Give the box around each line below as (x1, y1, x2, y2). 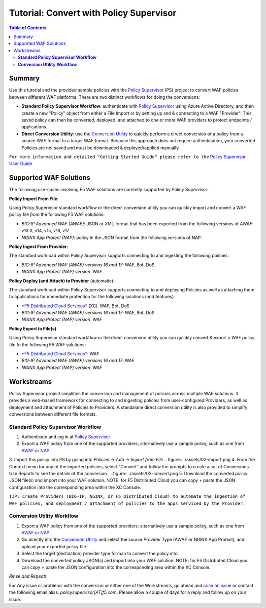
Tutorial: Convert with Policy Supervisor (9, 7, 177, 18)
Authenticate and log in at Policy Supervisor (21, 434, 111, 440)
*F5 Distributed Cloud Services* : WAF (21, 351, 100, 357)
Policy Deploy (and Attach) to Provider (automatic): (9, 278, 115, 284)
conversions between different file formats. (9, 411, 97, 417)
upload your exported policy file (21, 543, 86, 549)
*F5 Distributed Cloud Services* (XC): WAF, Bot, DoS (21, 303, 130, 309)
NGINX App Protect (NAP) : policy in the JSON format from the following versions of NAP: (21, 235, 202, 241)
